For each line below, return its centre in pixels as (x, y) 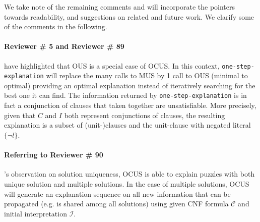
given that (20, 115)
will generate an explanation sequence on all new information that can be (117, 193)
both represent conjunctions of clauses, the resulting (145, 115)
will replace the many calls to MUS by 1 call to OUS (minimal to (147, 75)
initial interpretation (36, 213)
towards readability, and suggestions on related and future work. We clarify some (129, 16)
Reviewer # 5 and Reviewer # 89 (64, 46)
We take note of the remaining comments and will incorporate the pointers (120, 7)
